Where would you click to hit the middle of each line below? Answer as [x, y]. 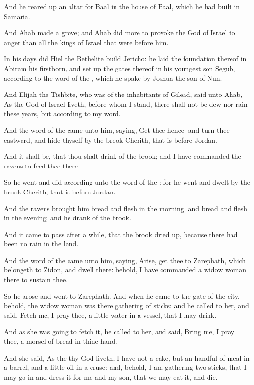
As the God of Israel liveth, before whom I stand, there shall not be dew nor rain [126, 104]
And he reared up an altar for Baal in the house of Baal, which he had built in [122, 6]
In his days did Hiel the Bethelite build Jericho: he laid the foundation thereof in [125, 59]
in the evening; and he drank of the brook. [68, 218]
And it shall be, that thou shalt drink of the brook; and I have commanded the [123, 156]
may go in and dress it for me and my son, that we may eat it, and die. [111, 376]
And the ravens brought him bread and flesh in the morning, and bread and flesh [126, 208]
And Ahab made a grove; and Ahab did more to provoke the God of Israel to [120, 33]
